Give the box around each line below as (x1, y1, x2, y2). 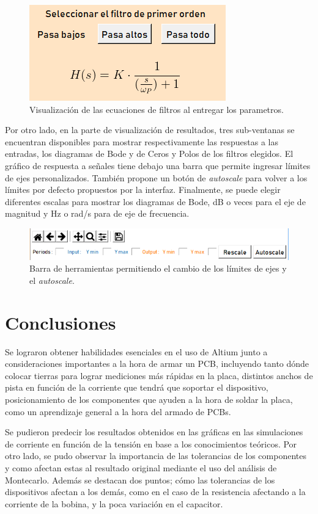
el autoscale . (29, 273, 75, 286)
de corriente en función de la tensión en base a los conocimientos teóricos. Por (5, 437, 297, 450)
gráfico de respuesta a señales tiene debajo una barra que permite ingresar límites (5, 159, 311, 172)
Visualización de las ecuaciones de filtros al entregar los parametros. (29, 103, 284, 115)
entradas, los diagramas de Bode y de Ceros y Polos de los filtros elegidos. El (5, 147, 294, 160)
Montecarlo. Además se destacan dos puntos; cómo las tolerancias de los (5, 473, 275, 486)
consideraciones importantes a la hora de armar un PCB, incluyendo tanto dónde (5, 357, 309, 370)
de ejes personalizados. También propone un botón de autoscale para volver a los (5, 171, 308, 184)
